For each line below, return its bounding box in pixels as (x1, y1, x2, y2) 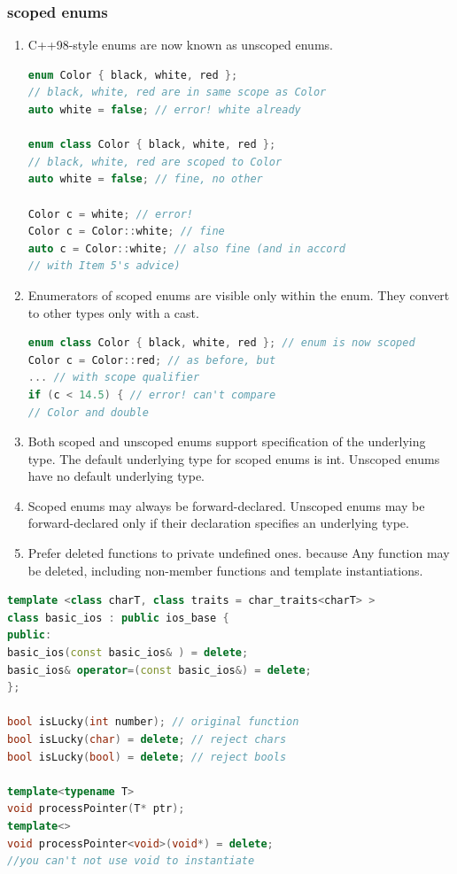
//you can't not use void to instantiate (7, 855, 255, 868)
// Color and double (27, 406, 149, 419)
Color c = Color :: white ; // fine (27, 225, 225, 238)
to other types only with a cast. (27, 303, 199, 321)
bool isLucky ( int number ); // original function (7, 715, 299, 729)
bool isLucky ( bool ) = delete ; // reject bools (7, 750, 287, 763)
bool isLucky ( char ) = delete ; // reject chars (7, 733, 287, 746)
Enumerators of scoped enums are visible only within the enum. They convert (27, 285, 450, 304)
